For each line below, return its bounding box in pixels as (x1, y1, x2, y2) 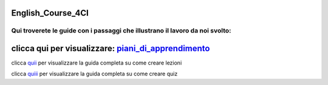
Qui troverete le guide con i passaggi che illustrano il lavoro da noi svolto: (11, 27, 231, 35)
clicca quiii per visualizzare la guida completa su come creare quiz (11, 70, 178, 78)
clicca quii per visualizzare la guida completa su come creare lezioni (11, 59, 182, 66)
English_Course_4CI (11, 8, 89, 18)
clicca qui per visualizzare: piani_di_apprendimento (11, 43, 210, 54)
